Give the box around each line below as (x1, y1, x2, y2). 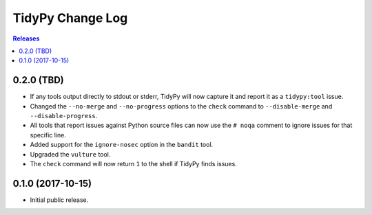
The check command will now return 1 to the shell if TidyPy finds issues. (30, 159, 237, 168)
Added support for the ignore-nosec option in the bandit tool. (30, 141, 214, 149)
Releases (12, 34, 40, 43)
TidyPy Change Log (12, 10, 128, 25)
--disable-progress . (30, 112, 98, 120)
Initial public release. (30, 196, 89, 204)
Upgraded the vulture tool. (30, 150, 111, 158)
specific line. (30, 131, 67, 139)
